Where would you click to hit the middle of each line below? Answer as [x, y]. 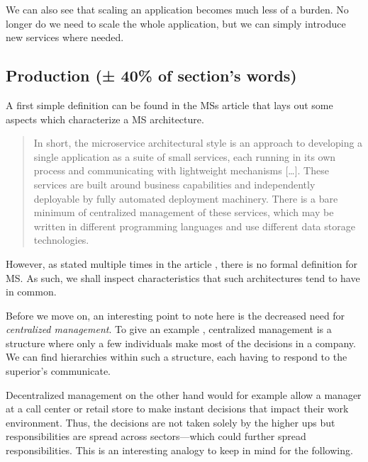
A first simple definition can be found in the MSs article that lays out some [169, 105]
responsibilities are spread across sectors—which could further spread [156, 436]
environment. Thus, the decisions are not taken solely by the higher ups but [171, 422]
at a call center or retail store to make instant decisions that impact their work [177, 409]
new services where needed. [65, 37]
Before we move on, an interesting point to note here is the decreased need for [175, 315]
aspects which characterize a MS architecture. [105, 119]
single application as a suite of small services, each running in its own [185, 156]
